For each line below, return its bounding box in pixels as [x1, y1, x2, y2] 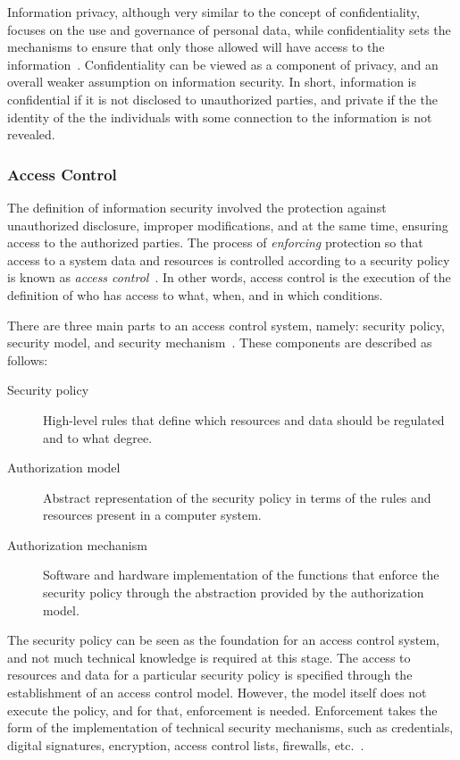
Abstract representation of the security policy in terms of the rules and [43, 488, 431, 506]
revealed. [7, 125, 55, 144]
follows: [7, 350, 48, 369]
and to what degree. [43, 428, 153, 447]
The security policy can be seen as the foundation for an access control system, [7, 631, 439, 649]
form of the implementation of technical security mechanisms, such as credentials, [7, 718, 454, 737]
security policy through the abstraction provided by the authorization [43, 583, 424, 602]
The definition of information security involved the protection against [7, 197, 387, 216]
